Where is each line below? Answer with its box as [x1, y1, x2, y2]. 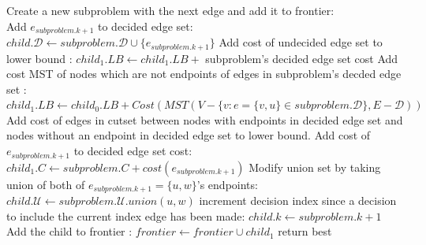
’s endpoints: [196, 176, 258, 192]
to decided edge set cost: [73, 143, 192, 159]
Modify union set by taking [248, 158, 381, 175]
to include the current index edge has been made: [6, 207, 245, 224]
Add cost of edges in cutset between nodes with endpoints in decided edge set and [6, 111, 403, 128]
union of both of [6, 176, 85, 192]
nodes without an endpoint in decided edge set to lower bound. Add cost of [6, 127, 371, 143]
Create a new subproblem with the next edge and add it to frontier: [6, 2, 334, 18]
